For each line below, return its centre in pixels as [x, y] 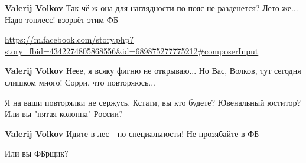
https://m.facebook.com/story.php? [69, 39]
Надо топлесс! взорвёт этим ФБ [61, 19]
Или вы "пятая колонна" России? [64, 114]
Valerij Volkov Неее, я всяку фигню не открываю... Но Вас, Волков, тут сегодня [153, 71]
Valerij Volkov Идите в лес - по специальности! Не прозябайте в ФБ [132, 133]
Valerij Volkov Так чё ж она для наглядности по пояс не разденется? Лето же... [152, 8]
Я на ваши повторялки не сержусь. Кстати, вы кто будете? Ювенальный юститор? [153, 102]
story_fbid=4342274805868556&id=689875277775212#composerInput [132, 50]
